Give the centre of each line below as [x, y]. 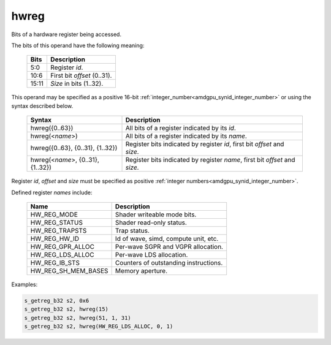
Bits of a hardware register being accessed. [67, 34]
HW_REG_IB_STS [55, 262]
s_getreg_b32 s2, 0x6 [57, 301]
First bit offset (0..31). [81, 75]
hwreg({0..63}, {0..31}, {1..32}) [74, 148]
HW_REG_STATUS [56, 222]
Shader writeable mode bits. [156, 214]
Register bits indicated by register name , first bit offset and [210, 160]
